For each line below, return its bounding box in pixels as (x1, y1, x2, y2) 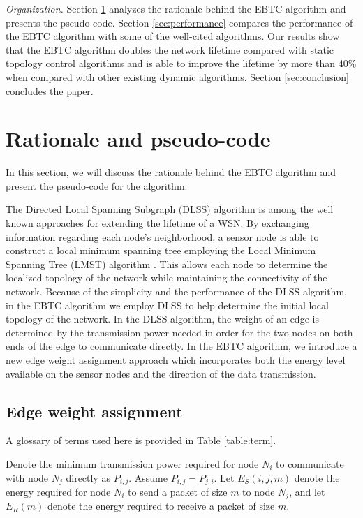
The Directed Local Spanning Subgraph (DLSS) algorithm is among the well (6, 202, 334, 216)
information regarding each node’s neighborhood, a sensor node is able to (6, 229, 319, 244)
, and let (289, 484, 325, 499)
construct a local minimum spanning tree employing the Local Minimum (6, 243, 316, 258)
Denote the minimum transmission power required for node (6, 456, 259, 471)
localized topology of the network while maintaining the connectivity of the (6, 270, 327, 285)
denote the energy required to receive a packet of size (47, 498, 275, 513)
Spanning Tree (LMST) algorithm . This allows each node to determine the (6, 256, 328, 271)
